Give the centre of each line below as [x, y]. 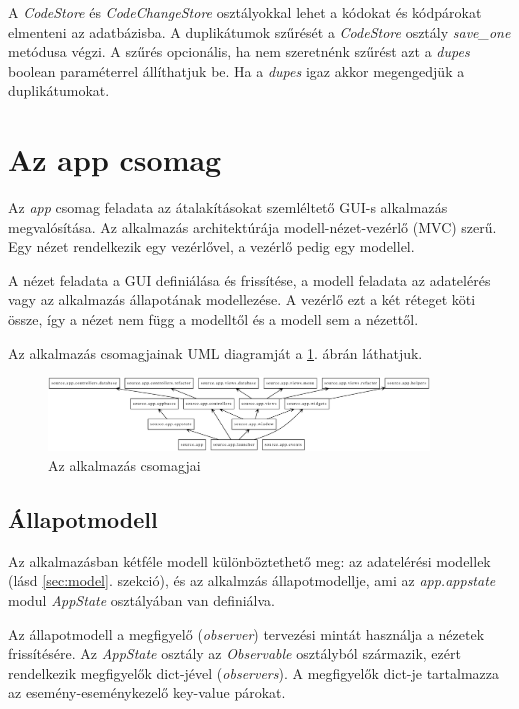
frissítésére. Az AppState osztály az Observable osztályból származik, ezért [234, 653]
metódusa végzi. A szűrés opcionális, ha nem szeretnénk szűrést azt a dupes [239, 51]
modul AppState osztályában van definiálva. [141, 599]
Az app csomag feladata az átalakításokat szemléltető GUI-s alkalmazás [228, 207]
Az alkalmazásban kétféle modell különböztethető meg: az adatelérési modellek [249, 560]
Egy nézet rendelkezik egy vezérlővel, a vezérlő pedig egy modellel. [211, 246]
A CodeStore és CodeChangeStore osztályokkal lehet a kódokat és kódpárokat [245, 12]
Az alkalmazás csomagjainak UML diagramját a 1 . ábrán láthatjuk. [215, 352]
